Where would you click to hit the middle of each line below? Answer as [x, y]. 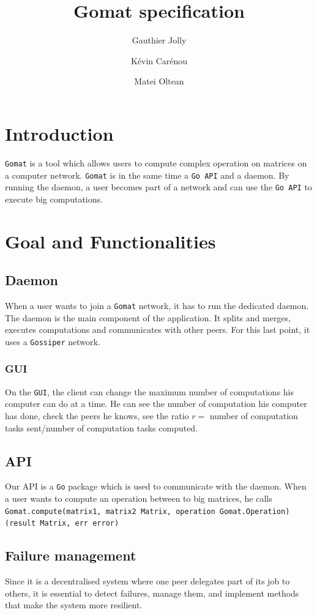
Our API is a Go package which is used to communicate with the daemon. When [156, 486]
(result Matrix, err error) [62, 524]
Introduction [59, 133]
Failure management [71, 555]
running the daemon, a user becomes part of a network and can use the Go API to [158, 187]
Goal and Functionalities [110, 241]
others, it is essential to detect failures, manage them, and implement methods [152, 593]
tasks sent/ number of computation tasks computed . [102, 427]
